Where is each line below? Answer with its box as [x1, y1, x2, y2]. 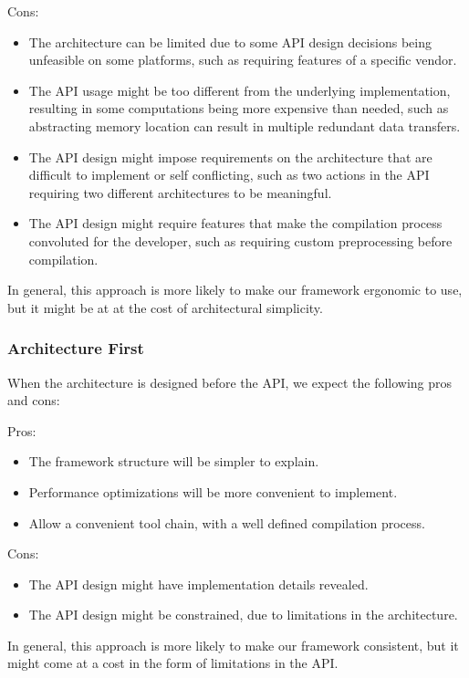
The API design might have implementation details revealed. [28, 574, 369, 593]
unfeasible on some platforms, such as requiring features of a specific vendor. [28, 50, 457, 69]
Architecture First [7, 337, 144, 360]
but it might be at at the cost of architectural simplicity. [7, 297, 323, 317]
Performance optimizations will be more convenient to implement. [28, 482, 398, 501]
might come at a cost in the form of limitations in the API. [7, 653, 339, 673]
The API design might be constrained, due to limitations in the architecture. [28, 605, 458, 624]
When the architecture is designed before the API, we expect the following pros [7, 372, 453, 391]
